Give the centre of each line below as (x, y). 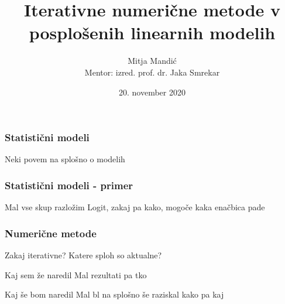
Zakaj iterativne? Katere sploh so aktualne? (83, 255)
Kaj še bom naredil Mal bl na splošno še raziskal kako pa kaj (114, 294)
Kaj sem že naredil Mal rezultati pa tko (76, 274)
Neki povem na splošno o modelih (65, 159)
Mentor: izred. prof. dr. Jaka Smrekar (152, 72)
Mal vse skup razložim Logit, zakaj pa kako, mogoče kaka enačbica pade (135, 207)
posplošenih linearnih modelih (152, 33)
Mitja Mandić (152, 61)
